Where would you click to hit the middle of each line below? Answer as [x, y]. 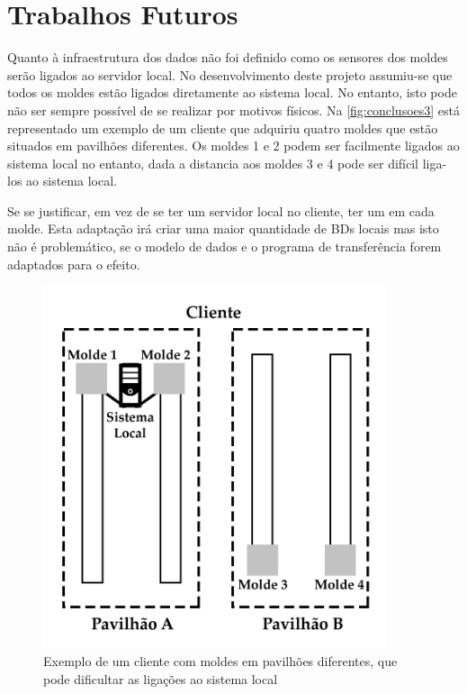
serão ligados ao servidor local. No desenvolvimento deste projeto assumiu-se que [230, 74]
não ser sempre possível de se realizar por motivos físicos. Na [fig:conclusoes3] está [234, 110]
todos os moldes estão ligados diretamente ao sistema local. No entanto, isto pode [232, 92]
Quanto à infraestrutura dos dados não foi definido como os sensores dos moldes [228, 57]
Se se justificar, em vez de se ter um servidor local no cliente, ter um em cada [221, 210]
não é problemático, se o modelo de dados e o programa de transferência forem [225, 247]
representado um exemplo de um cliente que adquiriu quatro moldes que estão [223, 128]
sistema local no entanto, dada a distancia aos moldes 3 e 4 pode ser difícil [213, 163]
